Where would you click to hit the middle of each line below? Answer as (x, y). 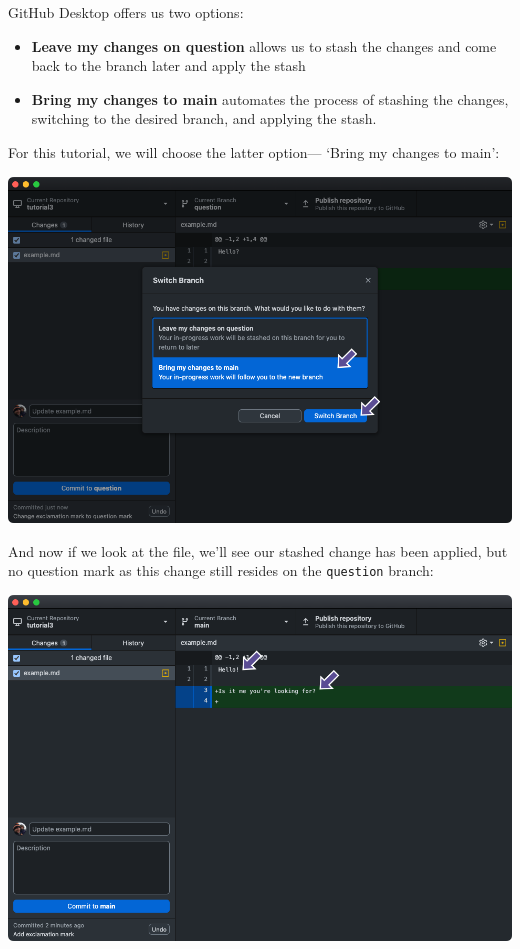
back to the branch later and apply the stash (168, 65)
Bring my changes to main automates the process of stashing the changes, (270, 98)
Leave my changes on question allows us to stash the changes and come (264, 45)
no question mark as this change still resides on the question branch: (221, 570)
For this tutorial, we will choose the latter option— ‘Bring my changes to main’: (254, 151)
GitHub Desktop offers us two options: (126, 12)
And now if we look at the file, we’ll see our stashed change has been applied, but (258, 550)
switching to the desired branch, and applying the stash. (204, 118)
